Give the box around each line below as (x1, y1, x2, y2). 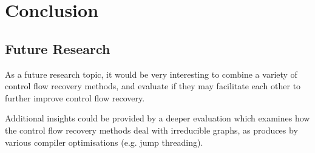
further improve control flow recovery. (5, 91, 145, 104)
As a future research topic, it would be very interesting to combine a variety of (5, 67, 297, 80)
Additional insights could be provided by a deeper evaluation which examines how (5, 112, 310, 124)
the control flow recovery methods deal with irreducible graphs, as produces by (5, 123, 298, 136)
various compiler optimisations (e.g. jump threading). (5, 135, 203, 148)
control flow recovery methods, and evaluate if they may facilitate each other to (5, 80, 301, 92)
